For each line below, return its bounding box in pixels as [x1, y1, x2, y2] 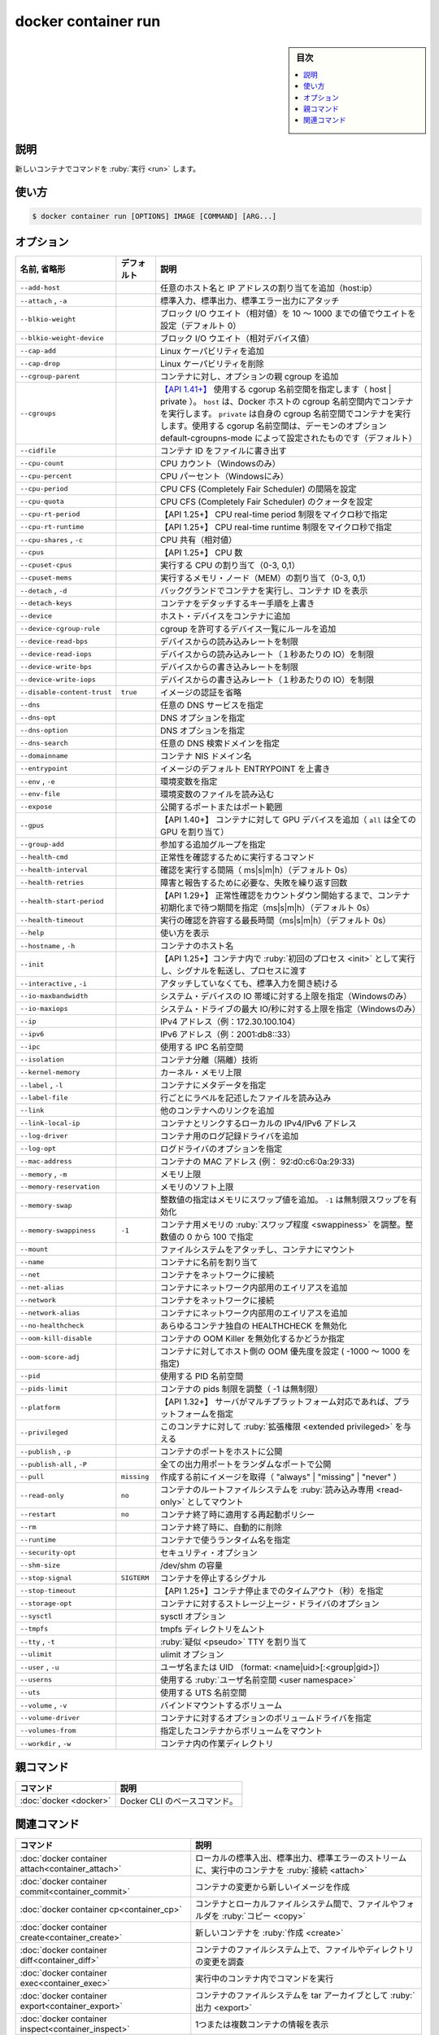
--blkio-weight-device [20, 334, 105, 342]
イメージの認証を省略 [159, 687, 242, 698]
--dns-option [20, 725, 68, 734]
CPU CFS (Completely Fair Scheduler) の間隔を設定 [159, 484, 357, 495]
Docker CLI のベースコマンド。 [120, 1795, 238, 1806]
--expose [20, 802, 53, 811]
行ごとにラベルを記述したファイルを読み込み [159, 1092, 332, 1104]
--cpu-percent [20, 471, 72, 480]
